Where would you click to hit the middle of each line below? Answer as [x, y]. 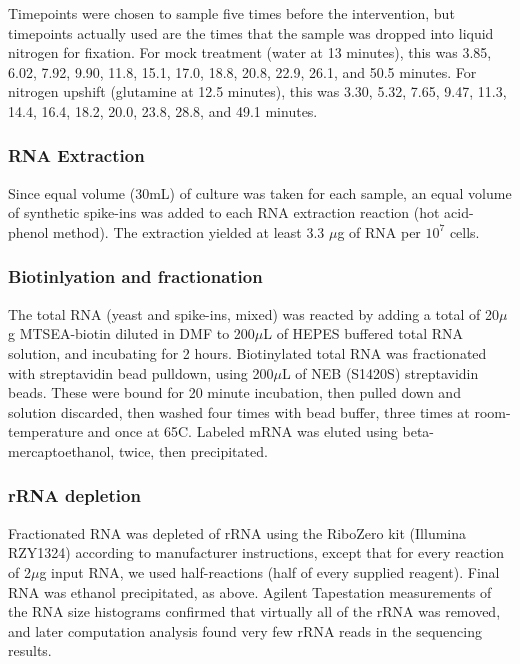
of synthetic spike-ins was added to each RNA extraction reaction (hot [224, 212]
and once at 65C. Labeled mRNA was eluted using [242, 431]
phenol [28, 231]
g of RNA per [379, 231]
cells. [464, 231]
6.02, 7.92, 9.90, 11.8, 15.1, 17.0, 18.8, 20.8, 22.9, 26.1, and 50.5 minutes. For [242, 71]
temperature [46, 431]
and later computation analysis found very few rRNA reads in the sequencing [245, 630]
